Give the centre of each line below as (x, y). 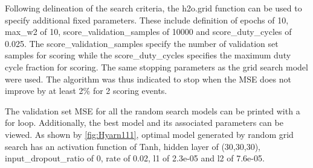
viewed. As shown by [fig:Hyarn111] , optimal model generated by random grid (149, 134)
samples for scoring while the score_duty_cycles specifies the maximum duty (148, 55)
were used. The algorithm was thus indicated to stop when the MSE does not (148, 79)
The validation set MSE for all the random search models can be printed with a (153, 110)
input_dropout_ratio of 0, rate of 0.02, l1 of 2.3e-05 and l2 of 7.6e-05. (135, 158)
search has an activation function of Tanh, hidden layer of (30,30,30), (133, 146)
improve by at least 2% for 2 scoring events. (86, 91)
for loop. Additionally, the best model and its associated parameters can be (144, 123)
